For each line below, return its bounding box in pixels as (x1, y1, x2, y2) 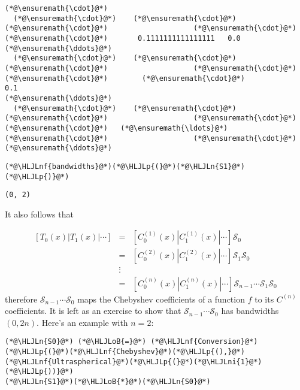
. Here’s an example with (37, 316, 128, 328)
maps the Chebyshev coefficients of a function (77, 292, 245, 305)
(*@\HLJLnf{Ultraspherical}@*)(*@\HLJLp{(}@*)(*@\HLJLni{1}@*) (5, 357, 262, 366)
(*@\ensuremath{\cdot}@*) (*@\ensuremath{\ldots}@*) (5, 123, 228, 132)
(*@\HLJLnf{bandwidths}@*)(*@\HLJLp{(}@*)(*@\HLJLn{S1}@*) (5, 162, 245, 171)
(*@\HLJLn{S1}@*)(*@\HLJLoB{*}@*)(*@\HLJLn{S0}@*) (5, 377, 211, 386)
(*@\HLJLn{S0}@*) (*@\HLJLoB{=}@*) (5, 337, 147, 346)
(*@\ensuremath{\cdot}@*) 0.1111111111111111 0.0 (5, 34, 241, 43)
